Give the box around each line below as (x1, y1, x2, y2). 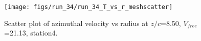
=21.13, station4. (4, 27, 58, 38)
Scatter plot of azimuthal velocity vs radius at (4, 17, 148, 28)
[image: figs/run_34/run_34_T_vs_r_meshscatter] (4, 3, 173, 10)
